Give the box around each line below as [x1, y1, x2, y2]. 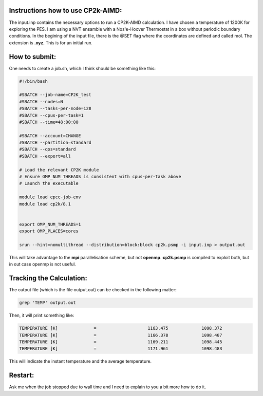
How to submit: [9, 53, 56, 61]
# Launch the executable [19, 181, 79, 186]
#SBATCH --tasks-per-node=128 [19, 106, 92, 112]
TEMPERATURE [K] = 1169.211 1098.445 [19, 339, 223, 344]
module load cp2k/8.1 [19, 201, 71, 207]
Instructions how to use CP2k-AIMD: [9, 6, 122, 15]
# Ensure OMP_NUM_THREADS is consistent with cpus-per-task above [19, 174, 181, 180]
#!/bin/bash [19, 78, 48, 84]
